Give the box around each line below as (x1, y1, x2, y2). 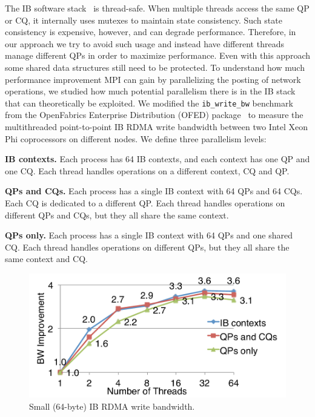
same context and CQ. (5, 252, 88, 265)
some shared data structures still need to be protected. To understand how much (5, 61, 305, 73)
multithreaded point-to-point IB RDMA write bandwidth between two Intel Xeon (5, 120, 308, 133)
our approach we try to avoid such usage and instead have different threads (5, 37, 284, 50)
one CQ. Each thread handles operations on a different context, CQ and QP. (5, 164, 290, 177)
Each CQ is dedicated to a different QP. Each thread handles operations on (5, 196, 285, 209)
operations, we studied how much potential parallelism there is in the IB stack (5, 85, 296, 97)
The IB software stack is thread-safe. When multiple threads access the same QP (5, 2, 310, 14)
